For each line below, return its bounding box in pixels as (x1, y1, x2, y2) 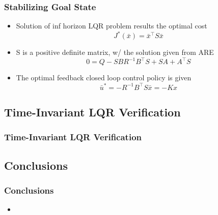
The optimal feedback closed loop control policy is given (16, 72, 192, 83)
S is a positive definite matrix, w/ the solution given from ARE (16, 47, 214, 57)
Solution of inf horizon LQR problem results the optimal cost (16, 20, 207, 31)
